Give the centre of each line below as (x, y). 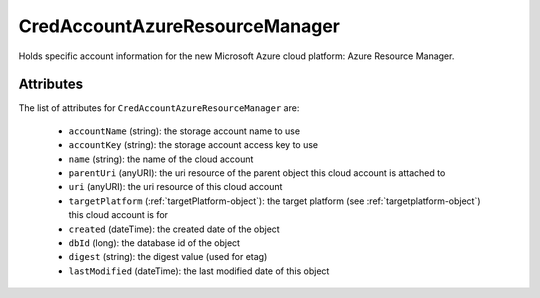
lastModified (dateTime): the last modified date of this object (199, 271)
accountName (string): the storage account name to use (184, 131)
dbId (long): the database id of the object (154, 242)
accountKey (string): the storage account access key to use (193, 145)
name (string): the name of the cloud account (161, 159)
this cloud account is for (118, 215)
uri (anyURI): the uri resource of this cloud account (175, 187)
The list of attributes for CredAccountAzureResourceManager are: (159, 108)
